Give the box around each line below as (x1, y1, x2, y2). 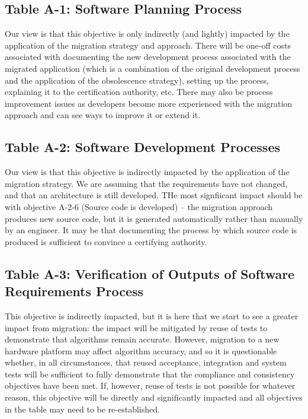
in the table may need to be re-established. (5, 402, 160, 415)
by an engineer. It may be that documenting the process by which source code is (5, 224, 297, 236)
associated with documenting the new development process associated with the (5, 50, 291, 63)
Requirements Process (5, 282, 144, 300)
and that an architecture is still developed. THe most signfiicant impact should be (5, 189, 303, 201)
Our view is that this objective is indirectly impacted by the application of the (5, 166, 290, 178)
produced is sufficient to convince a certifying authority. (5, 235, 207, 247)
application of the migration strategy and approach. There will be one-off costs (5, 39, 291, 51)
